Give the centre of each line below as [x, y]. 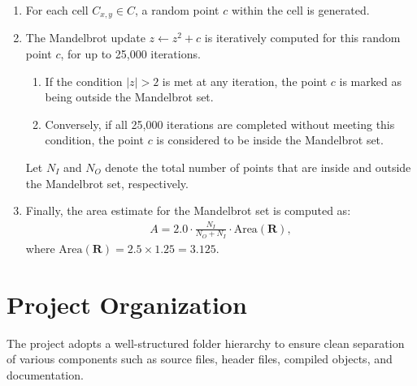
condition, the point [94, 140]
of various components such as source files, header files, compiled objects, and [200, 359]
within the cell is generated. [300, 10]
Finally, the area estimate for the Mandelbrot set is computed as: [188, 210]
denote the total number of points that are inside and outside [258, 167]
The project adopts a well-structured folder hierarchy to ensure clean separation [206, 343]
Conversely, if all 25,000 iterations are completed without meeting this [220, 124]
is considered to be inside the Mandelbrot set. [270, 140]
